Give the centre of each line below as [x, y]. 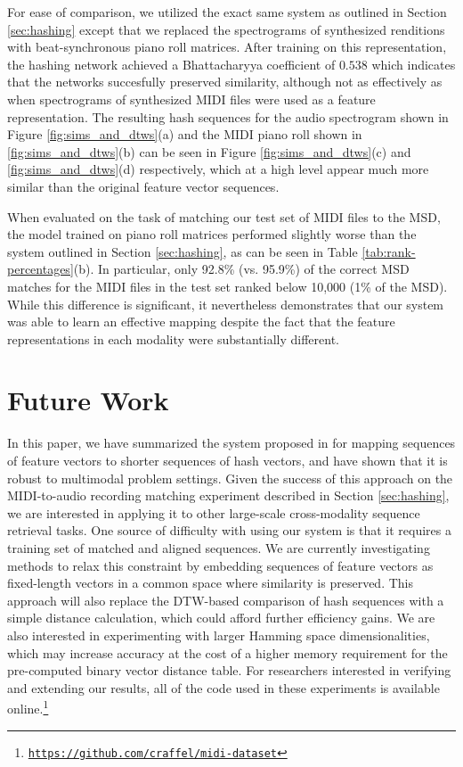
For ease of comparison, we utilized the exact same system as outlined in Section [227, 12]
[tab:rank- [389, 251]
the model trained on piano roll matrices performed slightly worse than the [212, 234]
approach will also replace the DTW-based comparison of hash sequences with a [226, 600]
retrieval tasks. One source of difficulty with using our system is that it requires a [229, 530]
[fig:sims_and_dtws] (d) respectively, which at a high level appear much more [218, 169]
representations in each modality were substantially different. [174, 338]
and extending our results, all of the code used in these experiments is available [223, 687]
